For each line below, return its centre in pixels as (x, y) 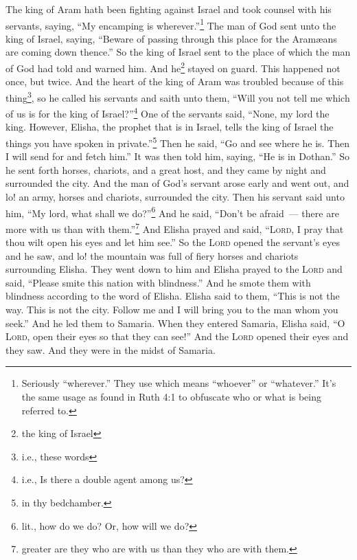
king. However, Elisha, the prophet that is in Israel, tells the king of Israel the (170, 127)
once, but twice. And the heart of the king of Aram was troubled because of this (175, 81)
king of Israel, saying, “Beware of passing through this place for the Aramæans (171, 38)
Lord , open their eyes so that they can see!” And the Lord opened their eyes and (177, 336)
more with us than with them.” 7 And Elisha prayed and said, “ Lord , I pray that (175, 227)
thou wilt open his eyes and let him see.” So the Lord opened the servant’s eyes (173, 242)
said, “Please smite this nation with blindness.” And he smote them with (158, 282)
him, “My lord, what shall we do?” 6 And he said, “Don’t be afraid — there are (172, 212)
